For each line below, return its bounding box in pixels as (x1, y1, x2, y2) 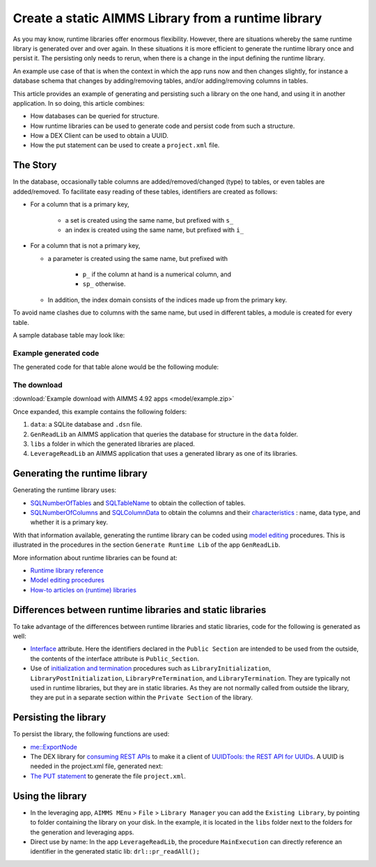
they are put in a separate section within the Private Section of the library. (30, 693, 253, 702)
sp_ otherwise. (82, 280, 126, 288)
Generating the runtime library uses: (13, 486, 117, 494)
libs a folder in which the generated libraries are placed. (30, 439, 195, 448)
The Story (13, 159, 57, 171)
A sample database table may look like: (13, 331, 125, 340)
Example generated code (13, 348, 100, 358)
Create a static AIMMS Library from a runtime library (13, 10, 322, 26)
